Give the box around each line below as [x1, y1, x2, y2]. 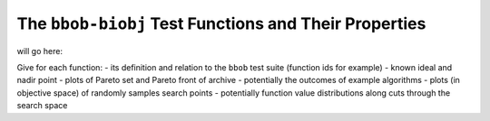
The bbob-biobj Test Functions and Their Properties [16, 14, 426, 33]
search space [16, 100, 68, 111]
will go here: [16, 45, 64, 56]
